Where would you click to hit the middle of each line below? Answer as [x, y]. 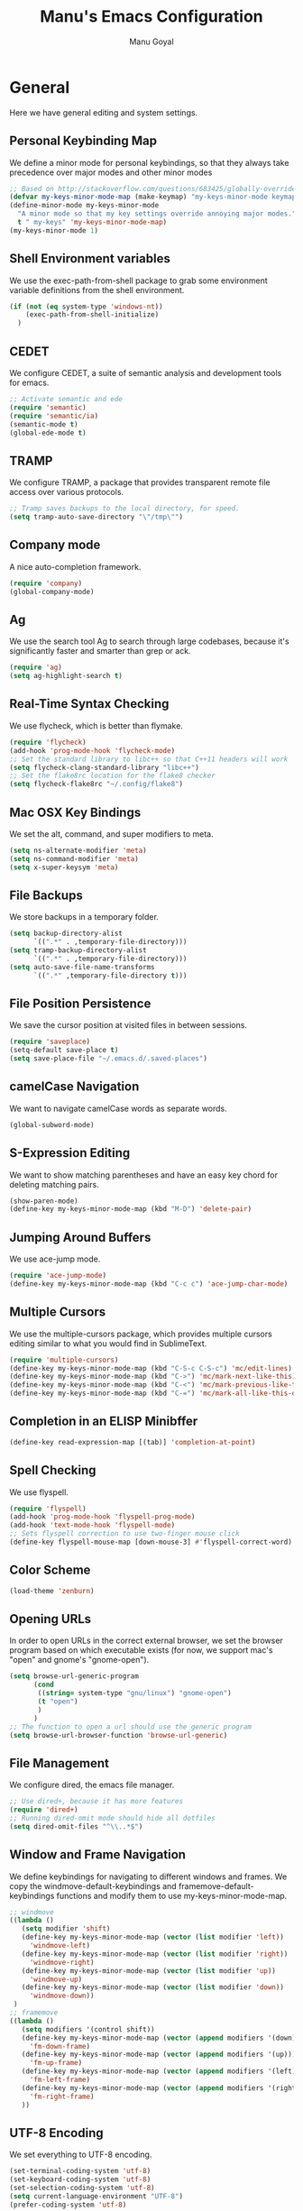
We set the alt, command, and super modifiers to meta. [111, 834]
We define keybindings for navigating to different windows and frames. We [148, 1876]
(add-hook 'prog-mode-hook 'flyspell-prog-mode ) [102, 1517]
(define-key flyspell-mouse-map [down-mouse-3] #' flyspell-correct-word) [151, 1542]
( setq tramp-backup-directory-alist [78, 950]
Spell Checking [53, 1470]
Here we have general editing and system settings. [104, 112]
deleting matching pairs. [54, 1184]
